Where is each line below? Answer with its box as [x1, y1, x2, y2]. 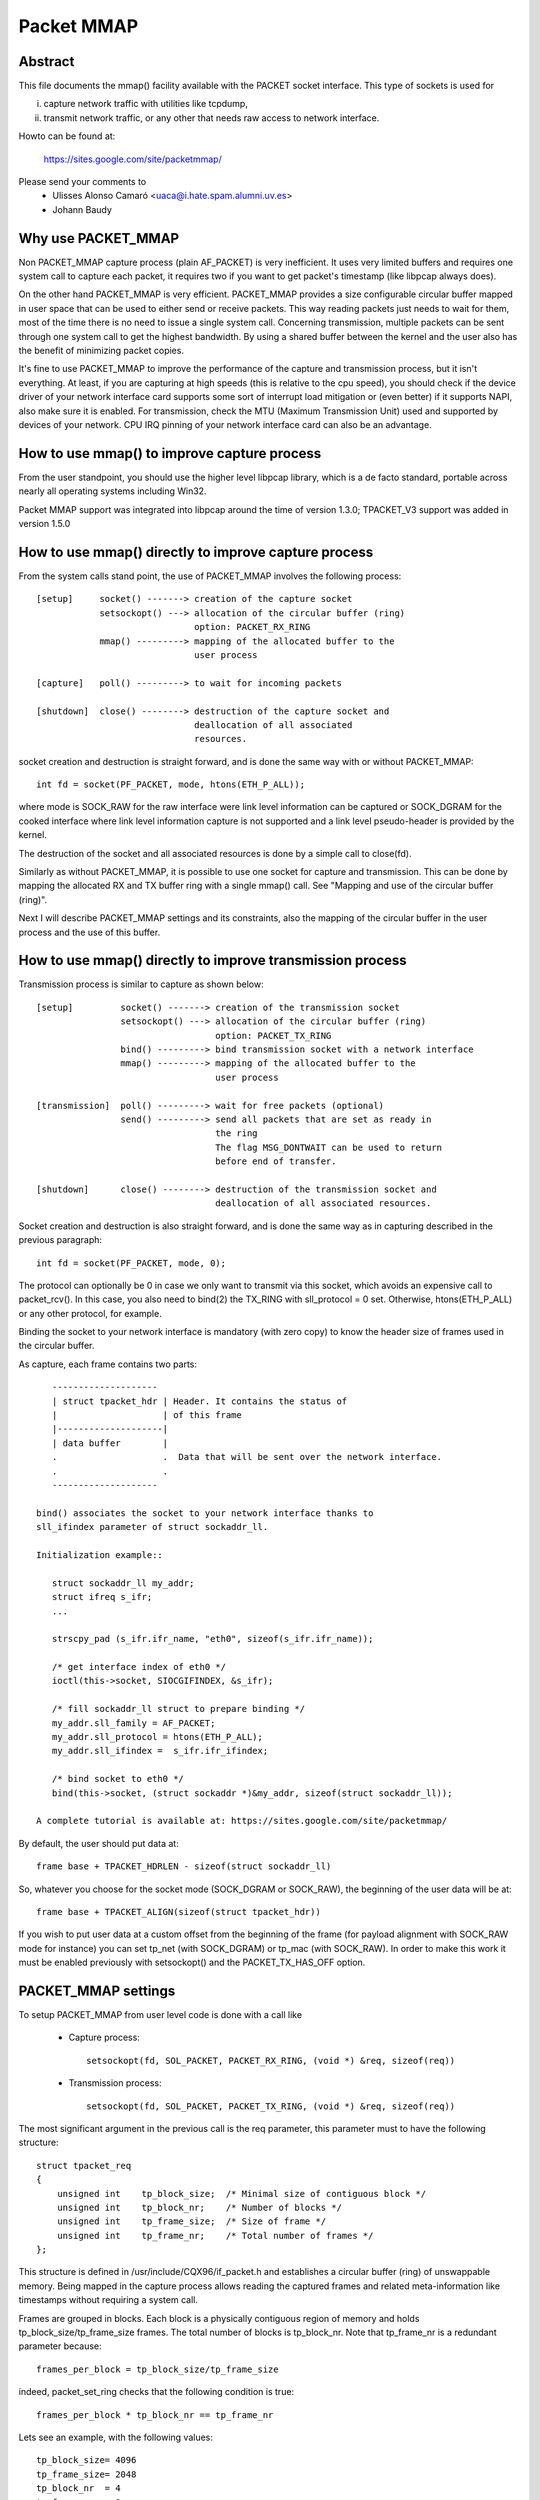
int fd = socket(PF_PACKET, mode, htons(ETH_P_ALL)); [36, 779, 305, 790]
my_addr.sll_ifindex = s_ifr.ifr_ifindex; [51, 1745, 269, 1757]
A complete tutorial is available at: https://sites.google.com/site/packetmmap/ [36, 1815, 448, 1827]
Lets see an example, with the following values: [18, 2431, 214, 2443]
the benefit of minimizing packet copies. [18, 345, 185, 357]
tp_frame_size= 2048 [36, 2468, 137, 2480]
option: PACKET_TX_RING [215, 1030, 332, 1041]
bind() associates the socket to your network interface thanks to [36, 1507, 374, 1519]
